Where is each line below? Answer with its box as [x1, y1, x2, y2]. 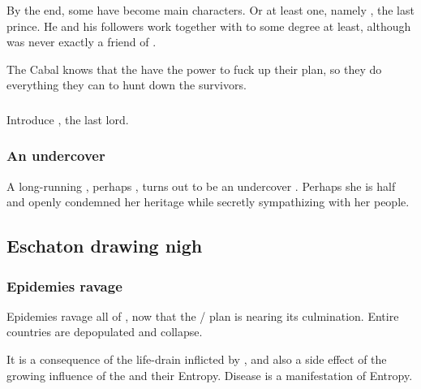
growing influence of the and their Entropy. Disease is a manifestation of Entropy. [6, 366, 413, 383]
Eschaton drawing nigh [6, 233, 203, 258]
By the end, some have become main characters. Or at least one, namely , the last [6, 2, 415, 18]
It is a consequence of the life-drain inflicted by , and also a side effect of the [6, 351, 387, 368]
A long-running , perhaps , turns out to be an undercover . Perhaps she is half [6, 177, 396, 194]
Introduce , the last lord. [6, 110, 129, 128]
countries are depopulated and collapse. [6, 323, 203, 340]
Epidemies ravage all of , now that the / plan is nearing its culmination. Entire [6, 307, 399, 324]
